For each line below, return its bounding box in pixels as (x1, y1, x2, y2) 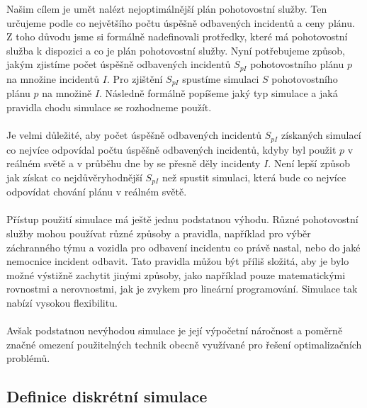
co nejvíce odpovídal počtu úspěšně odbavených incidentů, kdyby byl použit (6, 142, 337, 157)
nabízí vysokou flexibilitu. (6, 295, 118, 310)
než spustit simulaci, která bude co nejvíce (162, 169, 346, 184)
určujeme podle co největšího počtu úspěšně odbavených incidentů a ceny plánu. (6, 15, 355, 30)
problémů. (6, 351, 50, 365)
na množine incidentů (6, 71, 100, 86)
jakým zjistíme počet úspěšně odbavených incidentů (6, 57, 231, 72)
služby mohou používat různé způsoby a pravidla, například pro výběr (6, 225, 311, 240)
